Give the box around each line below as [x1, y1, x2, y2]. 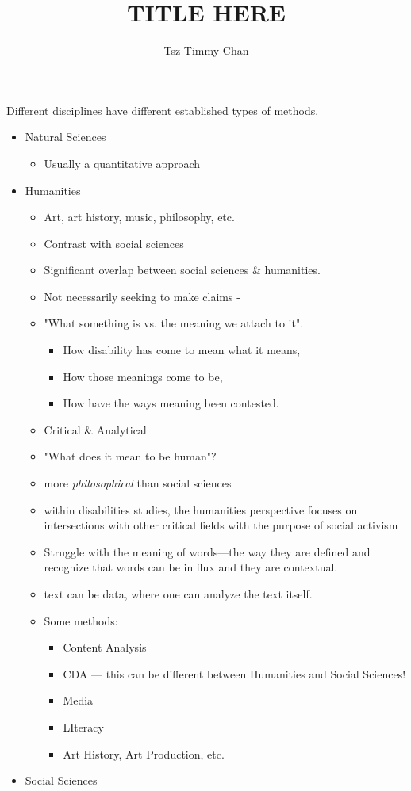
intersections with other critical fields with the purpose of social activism [44, 517, 398, 533]
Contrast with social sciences [44, 235, 184, 251]
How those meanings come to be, [63, 368, 223, 384]
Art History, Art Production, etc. [63, 745, 225, 762]
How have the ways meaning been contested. [63, 395, 279, 411]
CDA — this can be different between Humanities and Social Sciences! [63, 665, 406, 682]
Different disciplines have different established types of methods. [6, 101, 319, 118]
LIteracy [63, 718, 104, 735]
